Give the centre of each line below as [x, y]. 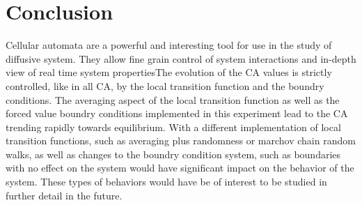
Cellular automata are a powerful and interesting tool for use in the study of [169, 45]
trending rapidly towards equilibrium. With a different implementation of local [173, 127]
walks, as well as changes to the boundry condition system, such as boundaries [173, 154]
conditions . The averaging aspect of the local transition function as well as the [173, 99]
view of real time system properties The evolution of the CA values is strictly [169, 72]
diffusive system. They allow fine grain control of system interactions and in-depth [181, 58]
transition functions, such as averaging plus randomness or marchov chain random [181, 141]
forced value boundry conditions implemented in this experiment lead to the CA [177, 113]
